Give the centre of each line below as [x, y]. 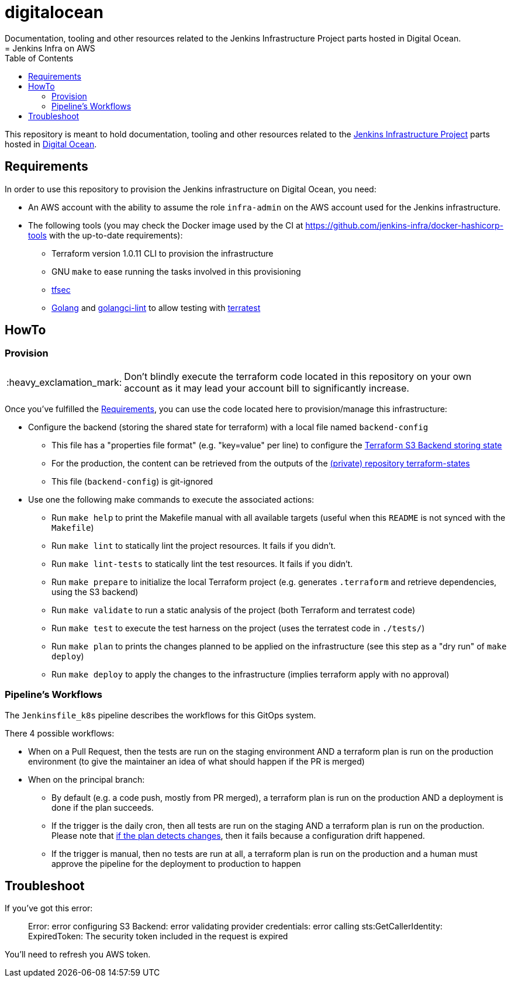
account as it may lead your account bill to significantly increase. [267, 388]
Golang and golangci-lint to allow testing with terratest [156, 307]
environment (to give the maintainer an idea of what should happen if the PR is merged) [196, 761]
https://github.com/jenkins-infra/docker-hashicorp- [405, 225]
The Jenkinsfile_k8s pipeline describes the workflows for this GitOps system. [160, 715]
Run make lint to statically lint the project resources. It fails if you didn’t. [194, 545]
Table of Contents [39, 58]
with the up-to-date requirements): [116, 235]
